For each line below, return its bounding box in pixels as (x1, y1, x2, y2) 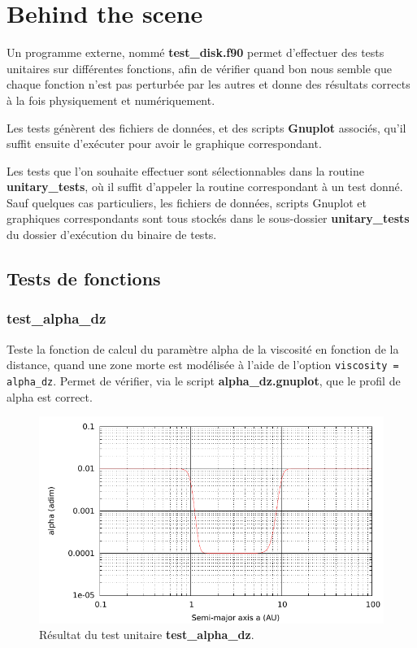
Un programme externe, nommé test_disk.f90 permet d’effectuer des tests (7, 44, 384, 61)
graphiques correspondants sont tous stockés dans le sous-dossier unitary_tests (7, 210, 410, 227)
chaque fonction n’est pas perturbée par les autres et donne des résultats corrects (7, 76, 410, 93)
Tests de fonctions (7, 266, 161, 291)
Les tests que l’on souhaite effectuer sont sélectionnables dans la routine (7, 162, 364, 179)
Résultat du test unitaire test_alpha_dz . (39, 626, 254, 643)
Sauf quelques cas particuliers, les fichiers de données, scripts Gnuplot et (7, 194, 367, 211)
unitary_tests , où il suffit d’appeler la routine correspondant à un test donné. (7, 178, 403, 195)
